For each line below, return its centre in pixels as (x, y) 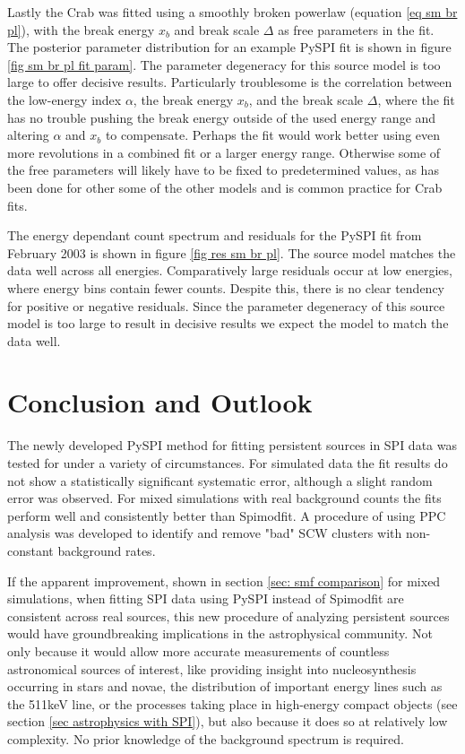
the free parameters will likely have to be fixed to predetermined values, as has (223, 170)
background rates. (107, 550)
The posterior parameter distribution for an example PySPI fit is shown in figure (229, 47)
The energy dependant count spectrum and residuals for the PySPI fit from (215, 235)
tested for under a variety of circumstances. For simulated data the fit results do (228, 463)
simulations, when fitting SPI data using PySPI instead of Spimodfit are (206, 598)
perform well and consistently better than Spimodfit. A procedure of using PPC (227, 515)
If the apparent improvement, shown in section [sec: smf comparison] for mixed (224, 581)
